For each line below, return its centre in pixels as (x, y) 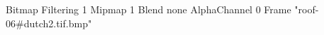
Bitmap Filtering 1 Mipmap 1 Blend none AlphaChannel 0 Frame (149, 9)
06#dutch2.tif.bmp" (49, 23)
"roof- (307, 9)
